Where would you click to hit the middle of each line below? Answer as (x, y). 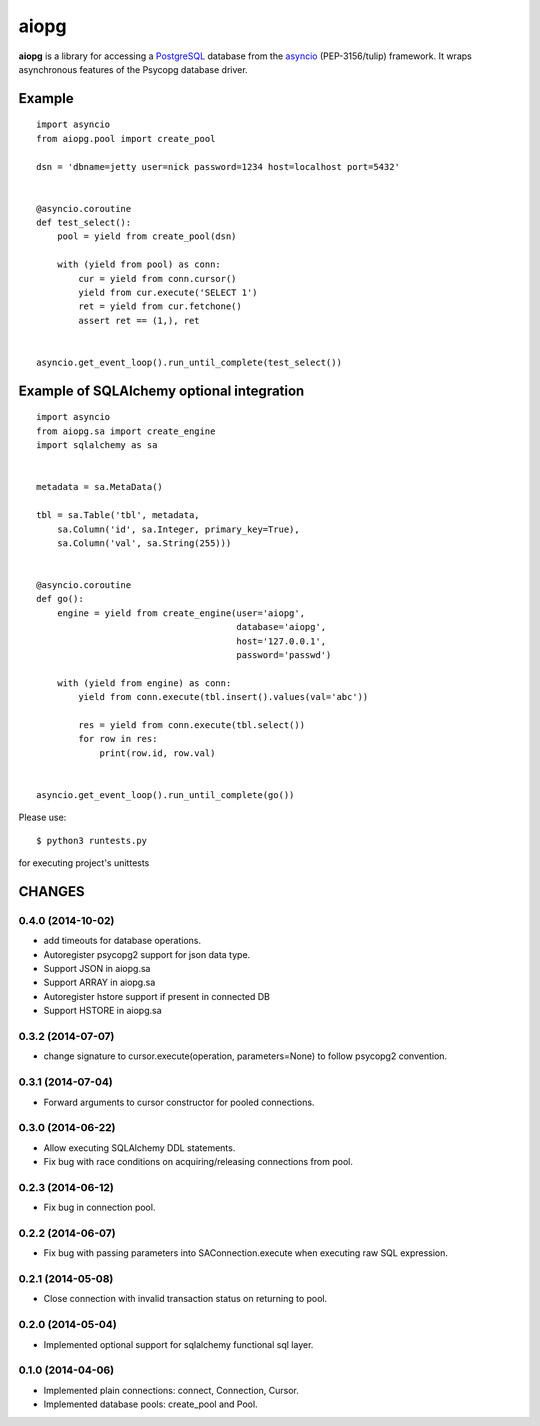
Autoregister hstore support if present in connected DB (156, 996)
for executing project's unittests (84, 863)
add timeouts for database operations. (122, 941)
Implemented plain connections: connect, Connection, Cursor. (171, 1390)
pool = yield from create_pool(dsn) (146, 236)
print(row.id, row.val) (157, 753)
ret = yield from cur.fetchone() (160, 306)
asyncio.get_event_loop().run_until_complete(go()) (165, 794)
